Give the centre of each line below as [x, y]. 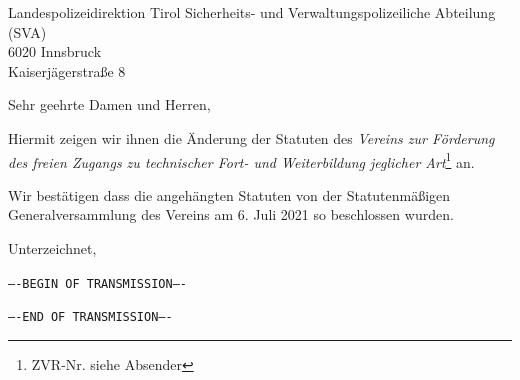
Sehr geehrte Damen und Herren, [109, 104]
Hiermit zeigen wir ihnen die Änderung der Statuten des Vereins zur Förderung [251, 137]
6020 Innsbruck [55, 51]
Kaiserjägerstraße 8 [67, 70]
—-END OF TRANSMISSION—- [90, 317]
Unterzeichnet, [52, 248]
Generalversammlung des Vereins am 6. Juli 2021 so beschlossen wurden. [231, 214]
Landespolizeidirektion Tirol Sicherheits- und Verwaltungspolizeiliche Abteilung [252, 12]
